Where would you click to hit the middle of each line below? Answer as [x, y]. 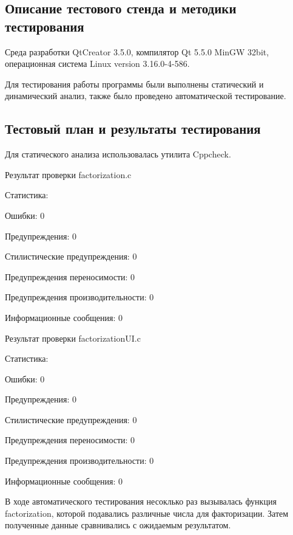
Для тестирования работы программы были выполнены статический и [134, 84]
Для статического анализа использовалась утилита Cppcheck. [118, 154]
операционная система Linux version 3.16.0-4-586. [97, 64]
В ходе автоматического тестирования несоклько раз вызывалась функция [141, 501]
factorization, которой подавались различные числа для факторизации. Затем [147, 513]
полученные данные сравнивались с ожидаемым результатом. [118, 525]
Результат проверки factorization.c [68, 174]
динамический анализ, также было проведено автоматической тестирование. [146, 96]
